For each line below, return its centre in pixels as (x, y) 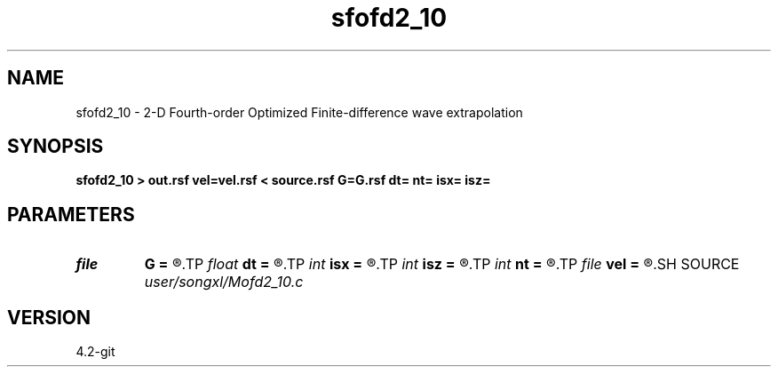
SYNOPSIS (56, 147)
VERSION (49, 317)
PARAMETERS (71, 214)
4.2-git (95, 352)
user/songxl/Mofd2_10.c (224, 282)
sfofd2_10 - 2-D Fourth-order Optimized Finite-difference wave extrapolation (299, 112)
